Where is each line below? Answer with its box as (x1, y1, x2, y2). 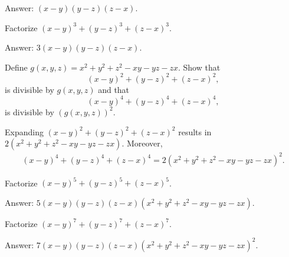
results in (178, 125, 212, 138)
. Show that (178, 61, 221, 73)
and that (98, 83, 130, 95)
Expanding (5, 125, 44, 138)
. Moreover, (121, 137, 163, 149)
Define (5, 61, 28, 73)
